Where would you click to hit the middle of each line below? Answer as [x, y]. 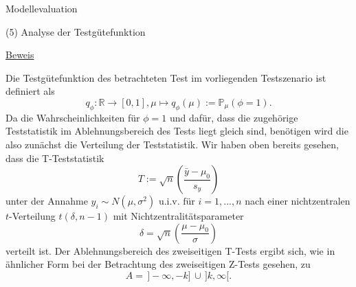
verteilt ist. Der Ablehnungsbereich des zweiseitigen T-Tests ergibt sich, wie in [170, 250]
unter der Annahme [47, 201]
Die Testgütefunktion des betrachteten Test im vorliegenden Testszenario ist [166, 77]
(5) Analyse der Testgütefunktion [76, 31]
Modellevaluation [42, 8]
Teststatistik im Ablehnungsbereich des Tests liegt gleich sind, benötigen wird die [177, 131]
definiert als [30, 91]
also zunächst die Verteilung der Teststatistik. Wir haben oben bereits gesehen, [172, 144]
